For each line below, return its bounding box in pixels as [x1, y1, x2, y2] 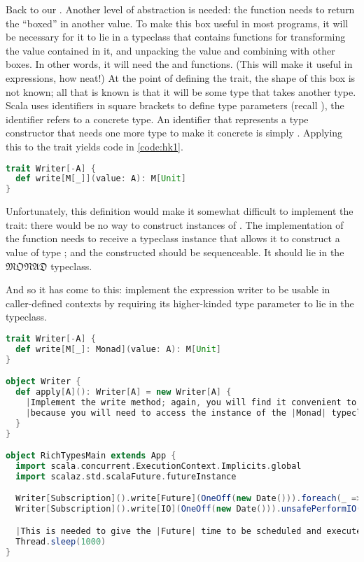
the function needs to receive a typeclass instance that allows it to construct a [6, 231, 340, 246]
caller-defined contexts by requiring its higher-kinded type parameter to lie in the [6, 295, 354, 310]
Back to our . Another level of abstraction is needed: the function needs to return [6, 2, 355, 16]
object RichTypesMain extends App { [6, 451, 176, 461]
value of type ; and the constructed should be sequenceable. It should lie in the [6, 244, 344, 259]
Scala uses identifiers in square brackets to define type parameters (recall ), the [6, 98, 344, 113]
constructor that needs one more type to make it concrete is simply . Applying [6, 125, 343, 140]
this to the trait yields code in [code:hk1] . [6, 139, 183, 153]
